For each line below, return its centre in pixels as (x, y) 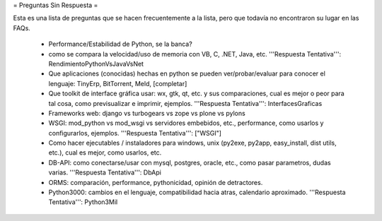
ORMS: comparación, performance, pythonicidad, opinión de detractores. (156, 182)
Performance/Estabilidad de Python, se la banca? (120, 44)
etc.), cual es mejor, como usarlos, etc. (105, 153)
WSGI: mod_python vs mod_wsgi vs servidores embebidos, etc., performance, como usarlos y (186, 123)
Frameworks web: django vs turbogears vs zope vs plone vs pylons (147, 113)
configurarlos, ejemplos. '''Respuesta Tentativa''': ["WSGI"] (135, 133)
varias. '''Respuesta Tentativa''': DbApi (105, 172)
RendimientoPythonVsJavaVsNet (96, 64)
